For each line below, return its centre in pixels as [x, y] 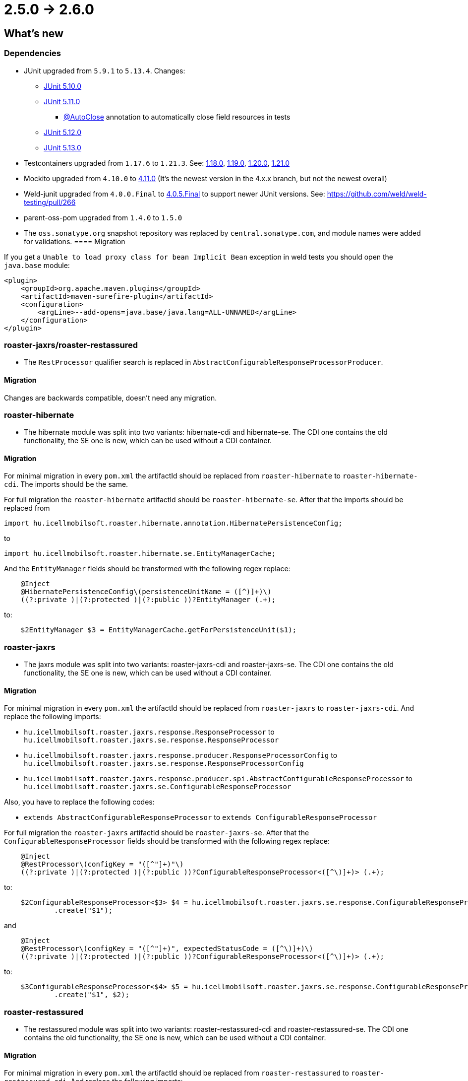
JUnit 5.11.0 [62, 101]
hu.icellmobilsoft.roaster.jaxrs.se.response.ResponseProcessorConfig [164, 764]
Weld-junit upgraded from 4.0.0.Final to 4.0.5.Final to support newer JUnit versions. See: [175, 194]
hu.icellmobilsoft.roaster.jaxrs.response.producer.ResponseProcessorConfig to [181, 755]
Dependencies [33, 53]
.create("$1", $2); [92, 995]
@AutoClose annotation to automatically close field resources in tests [177, 117]
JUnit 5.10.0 [63, 86]
